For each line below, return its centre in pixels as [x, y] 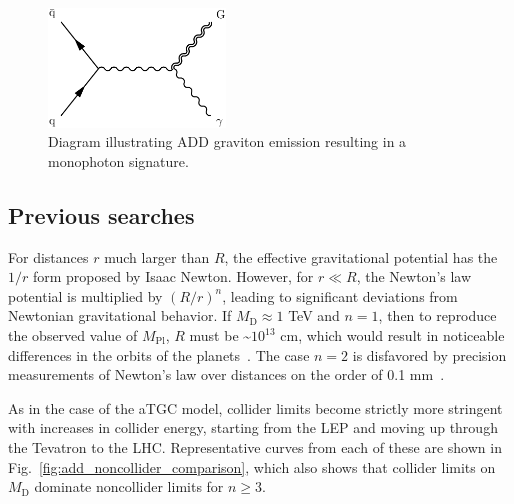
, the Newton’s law [414, 276]
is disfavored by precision [429, 354]
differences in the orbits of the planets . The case [159, 354]
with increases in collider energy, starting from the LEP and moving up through [253, 427]
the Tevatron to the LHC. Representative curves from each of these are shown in [255, 446]
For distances [48, 256]
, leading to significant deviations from [340, 295]
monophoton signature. [118, 160]
